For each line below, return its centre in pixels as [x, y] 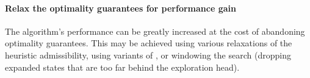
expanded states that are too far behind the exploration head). [122, 67]
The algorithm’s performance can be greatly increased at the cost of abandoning [155, 31]
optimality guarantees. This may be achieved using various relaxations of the [149, 43]
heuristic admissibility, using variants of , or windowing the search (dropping [148, 55]
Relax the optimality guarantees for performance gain [121, 8]
